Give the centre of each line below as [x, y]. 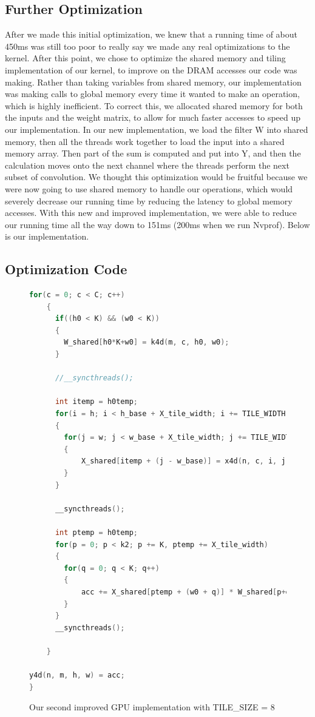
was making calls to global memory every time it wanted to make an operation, [152, 94]
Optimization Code [66, 269]
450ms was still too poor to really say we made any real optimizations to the [147, 46]
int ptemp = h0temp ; [97, 532]
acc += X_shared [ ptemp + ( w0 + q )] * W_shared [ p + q [185, 592]
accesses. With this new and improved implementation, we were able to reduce [151, 213]
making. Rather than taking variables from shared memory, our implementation [153, 82]
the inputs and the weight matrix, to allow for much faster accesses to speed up [153, 117]
